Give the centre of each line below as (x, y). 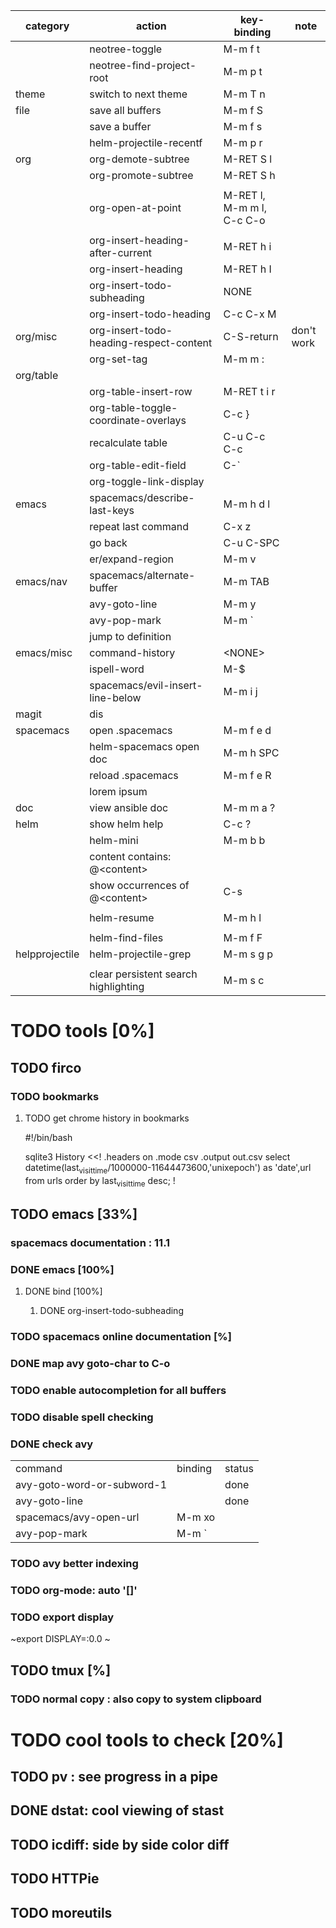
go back (108, 542)
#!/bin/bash (48, 1137)
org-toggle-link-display (147, 481)
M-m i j (240, 691)
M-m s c (244, 980)
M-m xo (196, 1517)
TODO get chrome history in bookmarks (107, 1118)
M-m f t (241, 49)
